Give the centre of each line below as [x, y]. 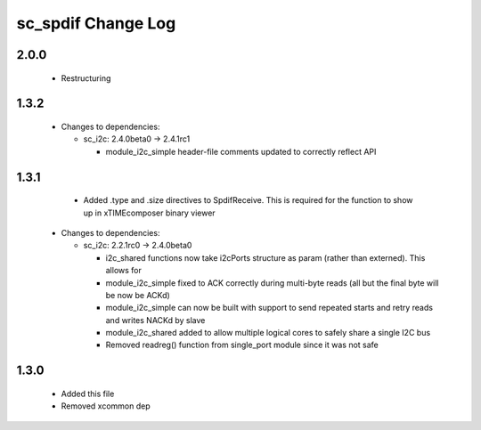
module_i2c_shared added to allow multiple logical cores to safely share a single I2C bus [268, 333]
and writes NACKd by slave [155, 320]
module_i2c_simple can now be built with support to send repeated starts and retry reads [269, 308]
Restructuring [86, 78]
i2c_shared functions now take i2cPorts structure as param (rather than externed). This [265, 257]
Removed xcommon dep [106, 406]
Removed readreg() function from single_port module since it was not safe [242, 345]
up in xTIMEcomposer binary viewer [149, 213]
